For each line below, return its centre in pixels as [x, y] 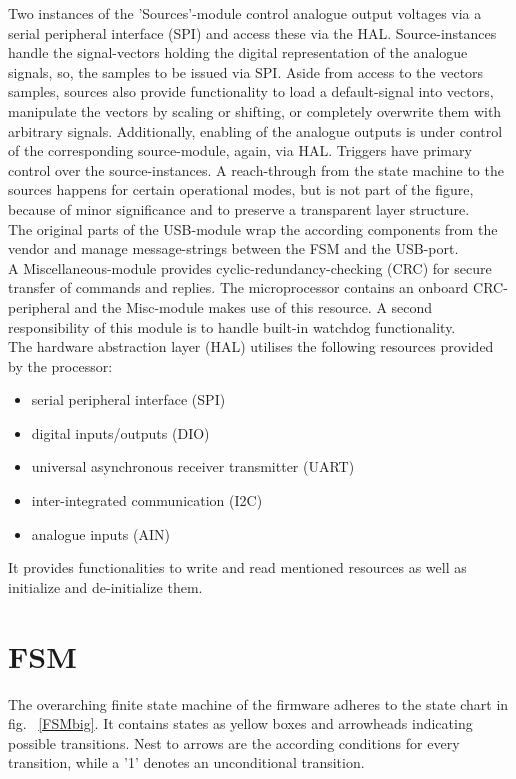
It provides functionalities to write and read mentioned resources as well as [237, 567]
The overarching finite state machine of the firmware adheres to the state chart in [258, 703]
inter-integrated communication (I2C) [147, 500]
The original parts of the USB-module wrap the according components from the [253, 228]
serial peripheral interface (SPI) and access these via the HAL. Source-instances [252, 32]
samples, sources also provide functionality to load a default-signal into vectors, [251, 91]
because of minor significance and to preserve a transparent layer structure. [239, 208]
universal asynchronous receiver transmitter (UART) [193, 466]
